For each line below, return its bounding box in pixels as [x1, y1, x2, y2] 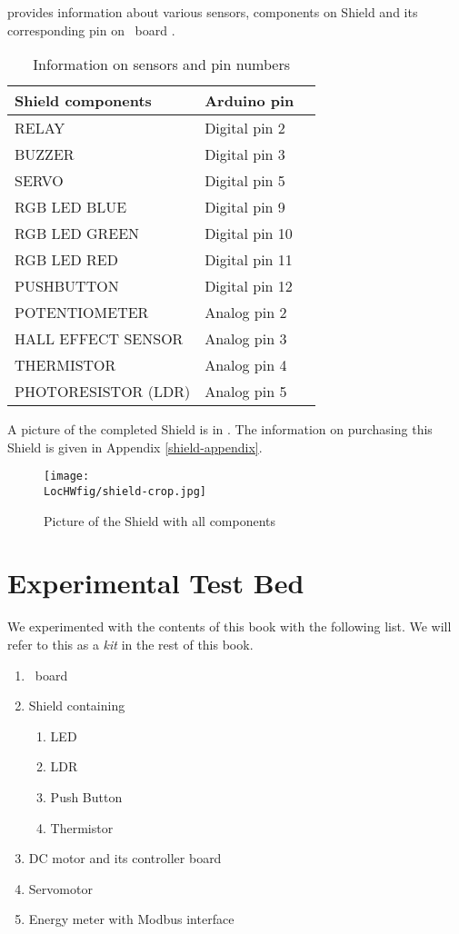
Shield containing [28, 696, 125, 715]
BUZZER [15, 144, 75, 165]
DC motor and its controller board [28, 849, 222, 868]
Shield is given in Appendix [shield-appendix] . [7, 437, 263, 456]
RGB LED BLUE [15, 196, 127, 218]
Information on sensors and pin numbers [33, 54, 291, 75]
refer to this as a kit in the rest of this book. [7, 635, 254, 653]
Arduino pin [205, 90, 294, 112]
